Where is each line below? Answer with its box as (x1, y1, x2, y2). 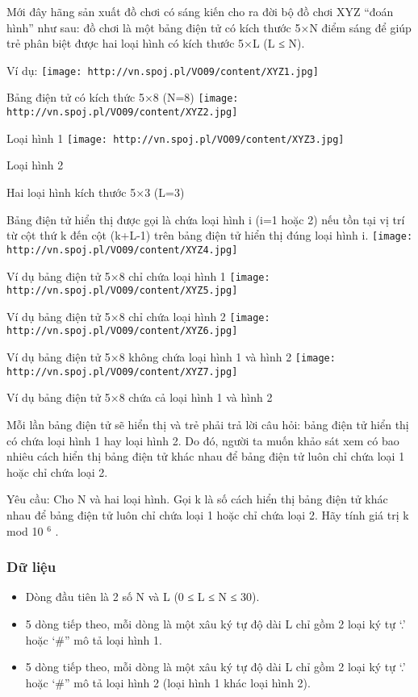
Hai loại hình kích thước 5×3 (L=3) (6, 184, 185, 200)
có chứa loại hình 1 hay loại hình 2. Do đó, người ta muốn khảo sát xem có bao (6, 432, 399, 449)
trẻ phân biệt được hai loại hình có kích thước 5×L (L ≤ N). (6, 35, 305, 52)
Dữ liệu (6, 557, 56, 577)
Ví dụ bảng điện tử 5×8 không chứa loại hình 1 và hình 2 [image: (6, 348, 336, 365)
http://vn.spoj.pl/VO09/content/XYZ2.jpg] (6, 106, 238, 119)
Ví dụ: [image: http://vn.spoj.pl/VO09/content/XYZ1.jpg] (6, 61, 319, 78)
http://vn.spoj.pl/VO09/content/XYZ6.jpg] (6, 325, 238, 337)
